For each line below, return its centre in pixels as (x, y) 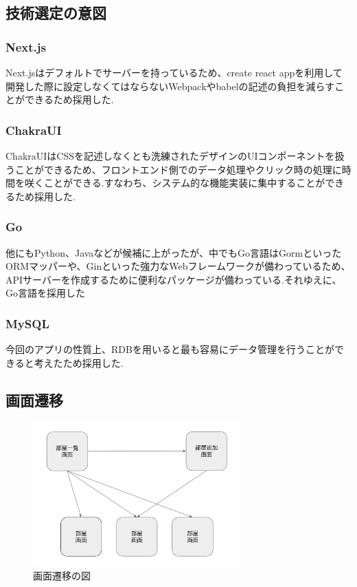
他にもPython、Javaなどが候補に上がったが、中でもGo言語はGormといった (174, 252)
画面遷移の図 (62, 576)
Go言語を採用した (45, 293)
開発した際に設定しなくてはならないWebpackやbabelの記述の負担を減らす (170, 86)
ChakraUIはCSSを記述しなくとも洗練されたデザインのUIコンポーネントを (170, 156)
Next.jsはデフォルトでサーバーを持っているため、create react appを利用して (174, 72)
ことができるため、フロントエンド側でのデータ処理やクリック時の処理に (178, 169)
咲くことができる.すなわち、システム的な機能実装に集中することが (175, 183)
